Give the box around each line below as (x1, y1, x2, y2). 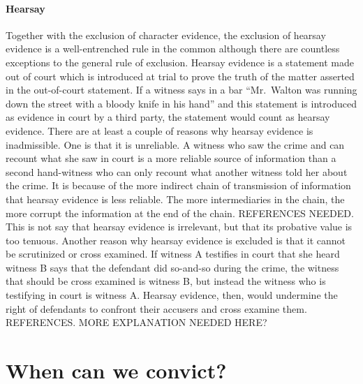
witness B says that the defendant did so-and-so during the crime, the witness (6, 260, 339, 274)
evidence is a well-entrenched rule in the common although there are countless (6, 41, 340, 56)
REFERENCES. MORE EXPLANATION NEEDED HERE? (6, 315, 267, 330)
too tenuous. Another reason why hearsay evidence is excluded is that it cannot (6, 232, 346, 247)
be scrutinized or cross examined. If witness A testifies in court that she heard (6, 246, 340, 261)
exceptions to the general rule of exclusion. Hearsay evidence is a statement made (6, 54, 354, 69)
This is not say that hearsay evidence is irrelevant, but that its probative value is (6, 219, 353, 234)
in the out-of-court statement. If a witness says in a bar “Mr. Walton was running (6, 82, 357, 97)
